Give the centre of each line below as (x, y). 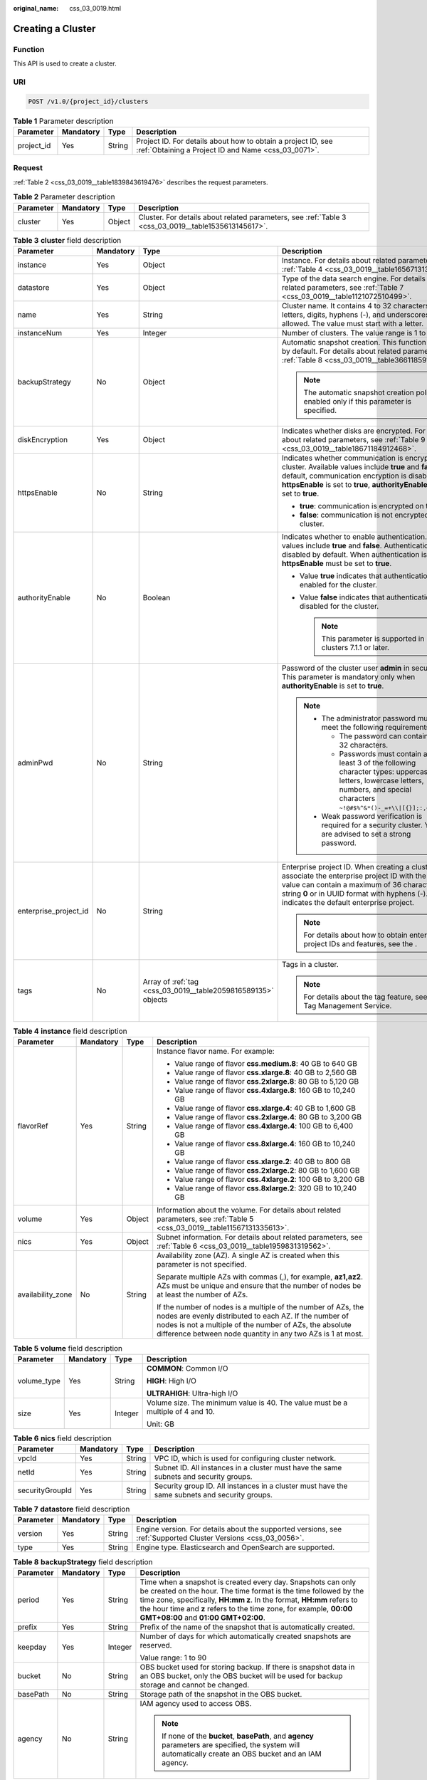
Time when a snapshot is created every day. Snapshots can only (248, 1582)
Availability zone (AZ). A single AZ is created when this (248, 1255)
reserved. (156, 1645)
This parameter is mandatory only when (348, 676)
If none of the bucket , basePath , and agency (238, 1736)
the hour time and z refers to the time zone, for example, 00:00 (246, 1608)
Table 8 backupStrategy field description (83, 1561)
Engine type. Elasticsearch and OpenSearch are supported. (235, 1547)
